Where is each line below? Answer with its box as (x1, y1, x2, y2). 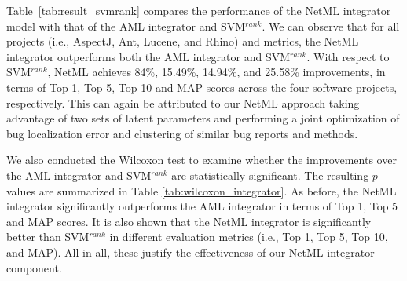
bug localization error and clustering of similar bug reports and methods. (6, 125, 358, 141)
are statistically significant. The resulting (171, 166, 369, 183)
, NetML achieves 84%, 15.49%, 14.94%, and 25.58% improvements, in (47, 64, 386, 80)
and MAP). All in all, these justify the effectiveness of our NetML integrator (6, 243, 375, 260)
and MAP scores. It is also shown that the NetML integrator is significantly (6, 213, 372, 229)
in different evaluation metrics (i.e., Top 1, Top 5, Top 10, (109, 228, 388, 245)
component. (6, 259, 62, 276)
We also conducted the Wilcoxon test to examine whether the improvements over (6, 151, 397, 168)
